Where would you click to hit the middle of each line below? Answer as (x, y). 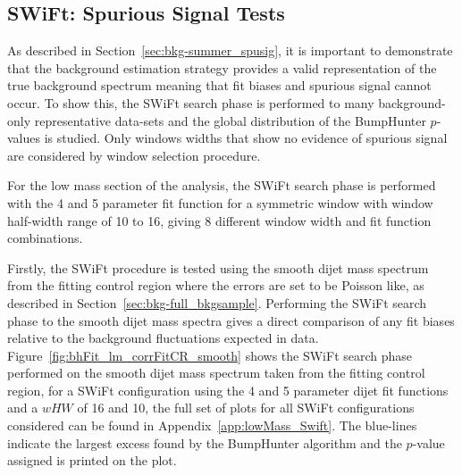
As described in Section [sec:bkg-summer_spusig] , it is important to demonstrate (230, 50)
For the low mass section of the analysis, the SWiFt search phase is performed (222, 185)
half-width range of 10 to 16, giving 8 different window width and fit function (219, 220)
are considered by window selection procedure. (134, 155)
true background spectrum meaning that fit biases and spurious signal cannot (219, 85)
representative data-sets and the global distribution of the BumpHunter (230, 120)
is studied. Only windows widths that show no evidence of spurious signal (246, 138)
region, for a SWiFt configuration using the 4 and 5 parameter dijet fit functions (228, 390)
